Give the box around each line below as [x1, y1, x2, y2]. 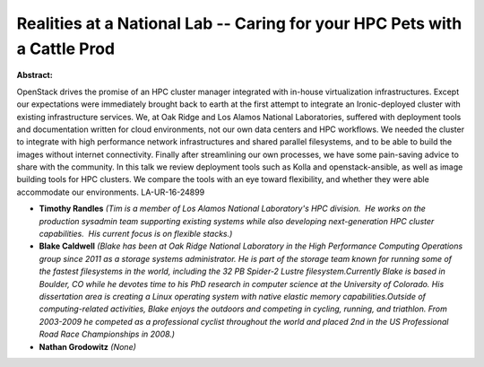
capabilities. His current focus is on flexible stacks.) [39, 229, 233, 240]
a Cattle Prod [16, 39, 116, 58]
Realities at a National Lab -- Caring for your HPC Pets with [16, 13, 462, 33]
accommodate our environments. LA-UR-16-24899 [16, 187, 205, 197]
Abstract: [16, 70, 53, 81]
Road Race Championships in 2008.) [39, 328, 175, 340]
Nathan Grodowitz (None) [39, 341, 136, 352]
